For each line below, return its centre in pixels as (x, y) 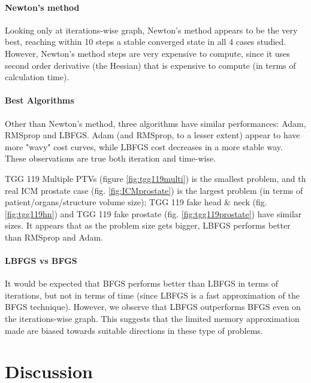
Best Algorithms (40, 100)
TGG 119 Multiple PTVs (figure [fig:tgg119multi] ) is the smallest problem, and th (155, 178)
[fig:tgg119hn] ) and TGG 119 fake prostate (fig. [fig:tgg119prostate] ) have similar (153, 213)
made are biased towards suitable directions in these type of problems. (134, 330)
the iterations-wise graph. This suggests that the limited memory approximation (152, 319)
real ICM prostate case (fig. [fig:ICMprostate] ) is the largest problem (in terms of (154, 190)
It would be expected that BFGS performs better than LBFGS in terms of (142, 283)
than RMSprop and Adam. (54, 237)
